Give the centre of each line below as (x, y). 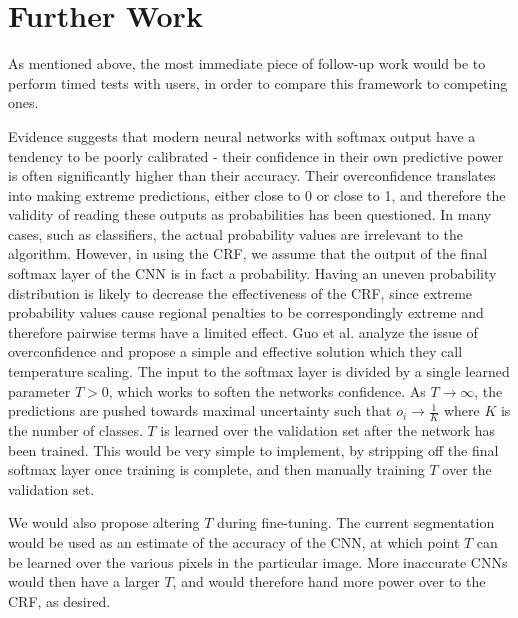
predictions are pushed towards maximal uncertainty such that (200, 410)
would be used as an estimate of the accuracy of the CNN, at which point (234, 542)
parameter (39, 390)
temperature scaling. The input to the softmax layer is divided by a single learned (259, 371)
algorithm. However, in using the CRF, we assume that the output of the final (248, 253)
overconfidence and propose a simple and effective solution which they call (235, 351)
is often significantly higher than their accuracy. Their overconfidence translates (252, 175)
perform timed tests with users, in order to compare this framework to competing (258, 82)
